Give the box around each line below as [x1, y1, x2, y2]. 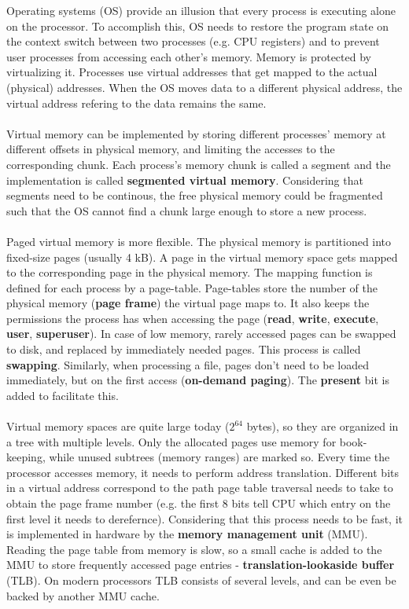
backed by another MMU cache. [6, 587, 160, 603]
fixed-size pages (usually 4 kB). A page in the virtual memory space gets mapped [6, 248, 398, 265]
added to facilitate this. [6, 387, 119, 403]
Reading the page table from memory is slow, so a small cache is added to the [6, 541, 382, 557]
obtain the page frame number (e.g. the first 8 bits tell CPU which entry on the [6, 495, 391, 511]
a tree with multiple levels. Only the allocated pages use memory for [6, 433, 337, 449]
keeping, [6, 449, 46, 465]
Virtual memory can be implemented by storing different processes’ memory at [6, 125, 386, 141]
